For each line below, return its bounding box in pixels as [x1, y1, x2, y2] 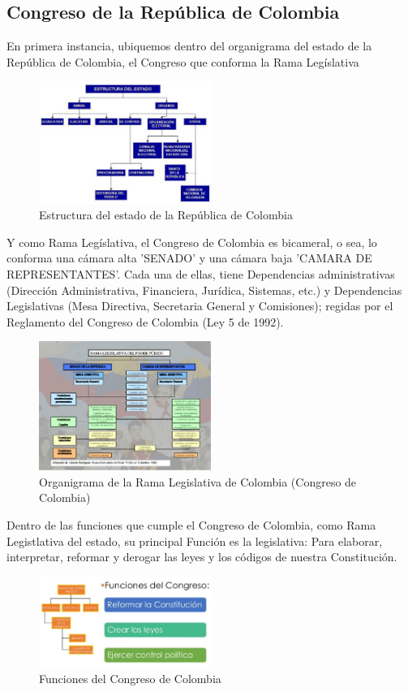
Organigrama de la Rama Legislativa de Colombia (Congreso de [39, 473, 357, 490]
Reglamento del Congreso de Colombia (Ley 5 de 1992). [6, 313, 284, 330]
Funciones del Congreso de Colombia [39, 669, 221, 686]
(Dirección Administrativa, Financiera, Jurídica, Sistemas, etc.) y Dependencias [6, 281, 402, 298]
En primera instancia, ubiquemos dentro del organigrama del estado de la [6, 37, 372, 54]
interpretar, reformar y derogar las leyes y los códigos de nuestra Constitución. [6, 548, 397, 565]
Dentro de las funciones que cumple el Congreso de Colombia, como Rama [6, 516, 376, 533]
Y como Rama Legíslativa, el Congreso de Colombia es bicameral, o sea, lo [6, 233, 377, 250]
